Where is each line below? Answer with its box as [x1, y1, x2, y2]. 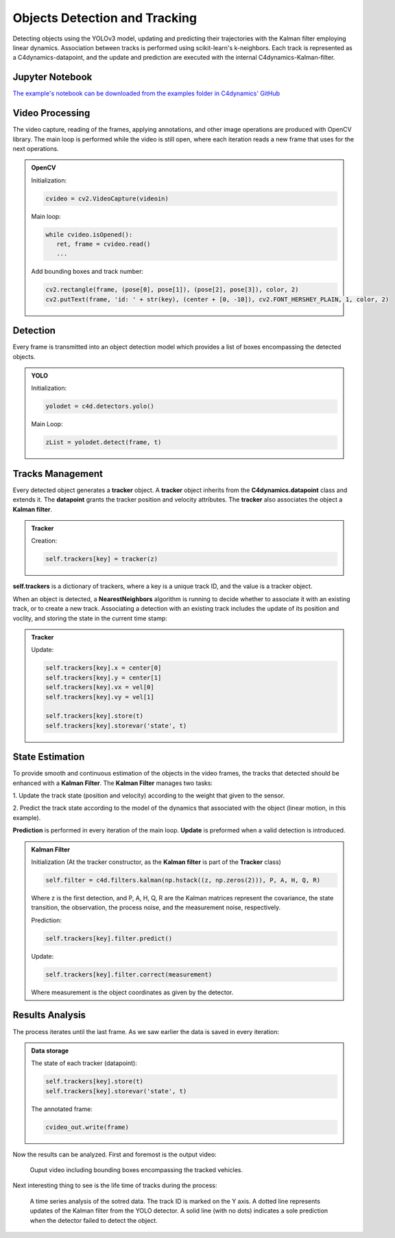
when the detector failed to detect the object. [29, 1216, 158, 1224]
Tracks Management [12, 467, 103, 480]
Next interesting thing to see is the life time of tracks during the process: [12, 1181, 217, 1190]
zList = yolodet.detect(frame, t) [45, 439, 162, 446]
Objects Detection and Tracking [12, 10, 197, 25]
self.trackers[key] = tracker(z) [45, 555, 158, 563]
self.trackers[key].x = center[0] [45, 664, 162, 672]
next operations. [12, 144, 59, 152]
